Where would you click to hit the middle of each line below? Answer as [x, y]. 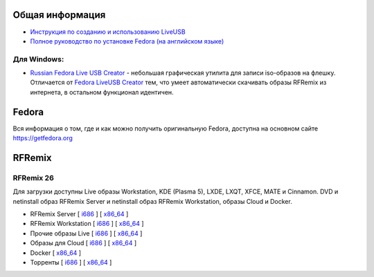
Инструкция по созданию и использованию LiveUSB [108, 32]
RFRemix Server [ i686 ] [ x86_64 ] [79, 214]
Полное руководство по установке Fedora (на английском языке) [127, 41]
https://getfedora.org [43, 138]
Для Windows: [38, 59]
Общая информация [59, 15]
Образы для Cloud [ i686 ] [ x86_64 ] [83, 243]
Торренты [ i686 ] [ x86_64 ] [71, 262]
